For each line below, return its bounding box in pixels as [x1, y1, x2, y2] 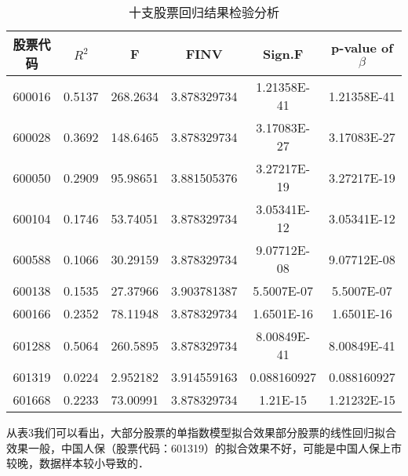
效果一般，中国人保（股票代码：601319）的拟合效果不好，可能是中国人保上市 [6, 439, 402, 456]
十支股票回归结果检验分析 [128, 3, 279, 21]
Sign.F [262, 44, 304, 63]
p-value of [331, 38, 393, 56]
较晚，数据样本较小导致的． [6, 455, 149, 471]
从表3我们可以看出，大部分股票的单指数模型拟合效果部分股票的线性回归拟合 [6, 424, 396, 440]
